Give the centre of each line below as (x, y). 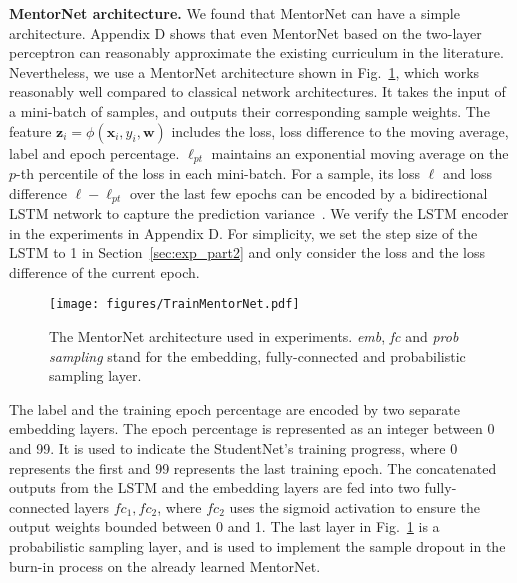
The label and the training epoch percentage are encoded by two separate (234, 408)
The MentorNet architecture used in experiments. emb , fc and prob (254, 336)
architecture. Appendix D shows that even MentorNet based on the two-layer (245, 32)
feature (30, 130)
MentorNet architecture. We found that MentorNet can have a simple (234, 13)
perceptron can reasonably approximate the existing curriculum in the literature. (256, 52)
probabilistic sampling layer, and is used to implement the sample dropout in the (257, 546)
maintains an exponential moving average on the (360, 152)
